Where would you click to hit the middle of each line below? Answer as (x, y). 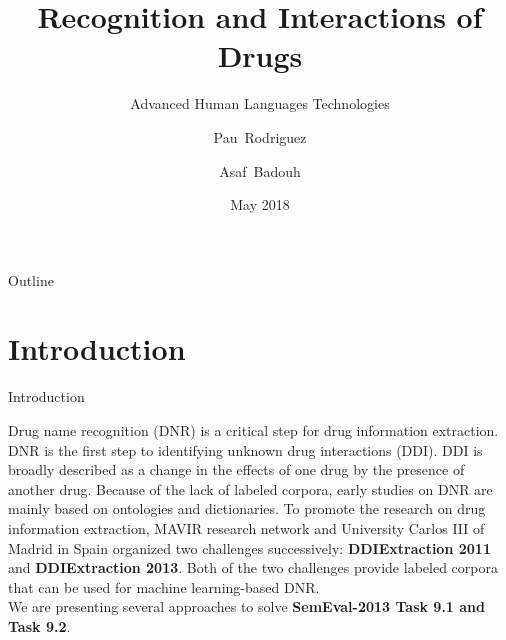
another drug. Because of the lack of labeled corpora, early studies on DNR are (250, 488)
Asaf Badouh (260, 170)
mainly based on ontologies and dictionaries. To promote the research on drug (247, 508)
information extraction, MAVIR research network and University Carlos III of (246, 527)
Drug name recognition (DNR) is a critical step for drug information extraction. (253, 430)
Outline (31, 279)
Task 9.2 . (39, 625)
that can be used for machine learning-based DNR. (164, 586)
